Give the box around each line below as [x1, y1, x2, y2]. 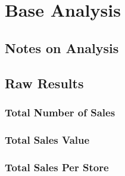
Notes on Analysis [5, 38, 119, 57]
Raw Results [5, 73, 84, 92]
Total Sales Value [5, 132, 90, 147]
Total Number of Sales [5, 104, 115, 119]
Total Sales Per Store [5, 159, 109, 174]
